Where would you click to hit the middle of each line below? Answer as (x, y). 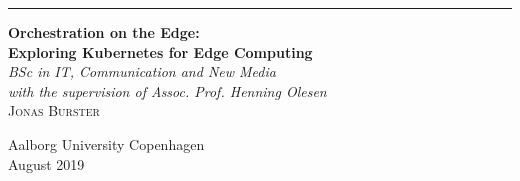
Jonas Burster (54, 110)
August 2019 (46, 163)
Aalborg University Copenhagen (106, 143)
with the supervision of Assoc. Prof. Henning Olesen (167, 90)
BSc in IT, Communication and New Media (142, 71)
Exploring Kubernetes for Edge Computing (160, 51)
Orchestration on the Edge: (104, 32)
